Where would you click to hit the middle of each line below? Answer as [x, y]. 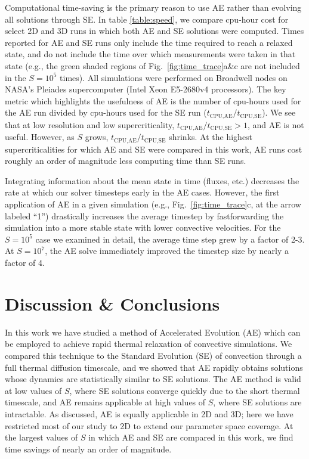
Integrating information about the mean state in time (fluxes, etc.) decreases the [152, 180]
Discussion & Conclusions [112, 303]
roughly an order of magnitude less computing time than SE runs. [126, 161]
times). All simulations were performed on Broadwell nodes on [174, 77]
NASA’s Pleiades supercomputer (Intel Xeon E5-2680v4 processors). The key [146, 89]
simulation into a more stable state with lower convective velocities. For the [143, 227]
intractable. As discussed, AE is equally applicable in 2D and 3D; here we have [149, 413]
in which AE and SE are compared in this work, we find [191, 437]
